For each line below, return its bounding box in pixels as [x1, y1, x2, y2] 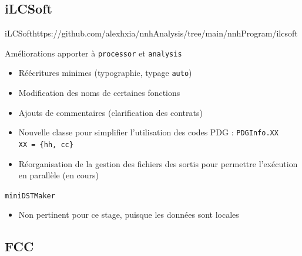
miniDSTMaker [5, 191, 55, 200]
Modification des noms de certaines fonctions [18, 87, 180, 99]
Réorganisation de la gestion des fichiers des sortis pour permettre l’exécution [18, 157, 298, 169]
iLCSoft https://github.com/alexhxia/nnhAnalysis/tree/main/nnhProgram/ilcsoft [5, 27, 298, 39]
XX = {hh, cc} [18, 140, 73, 149]
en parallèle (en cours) [18, 169, 99, 181]
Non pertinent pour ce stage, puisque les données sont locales [18, 208, 239, 221]
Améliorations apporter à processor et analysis [5, 46, 182, 59]
